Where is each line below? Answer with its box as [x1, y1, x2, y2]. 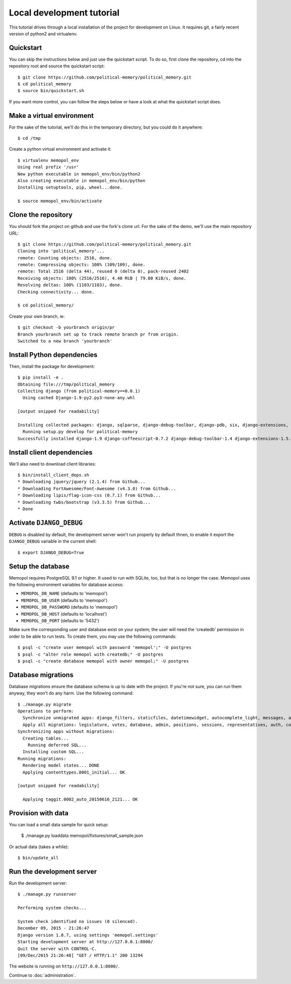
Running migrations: [17, 756, 66, 761]
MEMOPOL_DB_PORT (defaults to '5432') [21, 617, 99, 623]
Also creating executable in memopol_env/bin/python [17, 178, 145, 184]
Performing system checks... [17, 905, 87, 911]
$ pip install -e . [17, 375, 64, 380]
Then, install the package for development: [9, 363, 95, 369]
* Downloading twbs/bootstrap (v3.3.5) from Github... [17, 500, 151, 505]
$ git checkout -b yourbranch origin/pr [17, 325, 115, 330]
